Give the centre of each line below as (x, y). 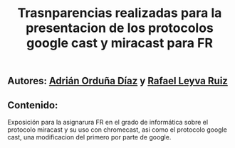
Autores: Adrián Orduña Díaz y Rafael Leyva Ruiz (117, 81)
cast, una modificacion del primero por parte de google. (89, 137)
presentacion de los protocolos (120, 28)
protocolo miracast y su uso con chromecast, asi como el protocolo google (117, 130)
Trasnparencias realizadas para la (120, 13)
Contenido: (33, 105)
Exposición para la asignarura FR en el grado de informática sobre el (108, 122)
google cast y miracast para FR (120, 43)
